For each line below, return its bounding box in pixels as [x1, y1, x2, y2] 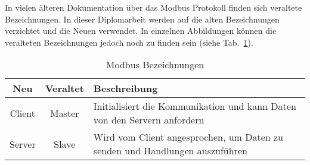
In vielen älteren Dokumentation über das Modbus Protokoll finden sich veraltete [5, 1, 302, 13]
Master [49, 106, 79, 120]
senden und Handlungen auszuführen [93, 144, 247, 158]
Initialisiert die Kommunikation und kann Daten [93, 99, 296, 113]
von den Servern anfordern [93, 113, 204, 127]
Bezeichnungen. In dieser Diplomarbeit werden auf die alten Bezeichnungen [5, 12, 280, 25]
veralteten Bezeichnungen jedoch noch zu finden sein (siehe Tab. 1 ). [5, 36, 253, 48]
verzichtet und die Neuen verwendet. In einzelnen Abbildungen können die [5, 24, 277, 37]
